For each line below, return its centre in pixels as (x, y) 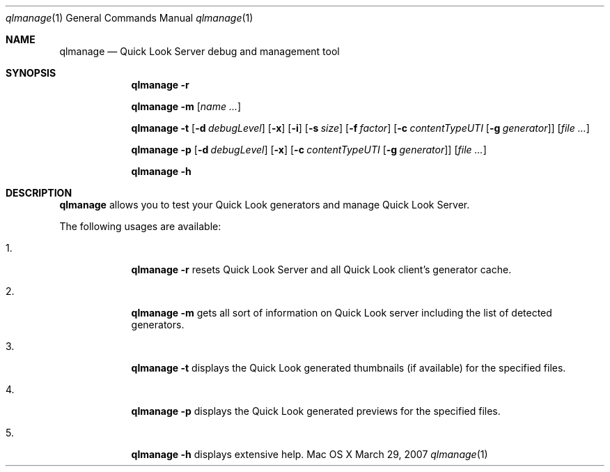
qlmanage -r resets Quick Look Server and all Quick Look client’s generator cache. (321, 269)
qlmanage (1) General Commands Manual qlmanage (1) (130, 18)
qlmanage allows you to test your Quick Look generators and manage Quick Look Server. (265, 205)
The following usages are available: (140, 226)
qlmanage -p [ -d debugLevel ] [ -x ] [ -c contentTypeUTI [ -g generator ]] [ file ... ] (309, 150)
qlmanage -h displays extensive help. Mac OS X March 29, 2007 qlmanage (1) (310, 454)
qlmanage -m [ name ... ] (186, 106)
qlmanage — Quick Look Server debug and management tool (200, 51)
